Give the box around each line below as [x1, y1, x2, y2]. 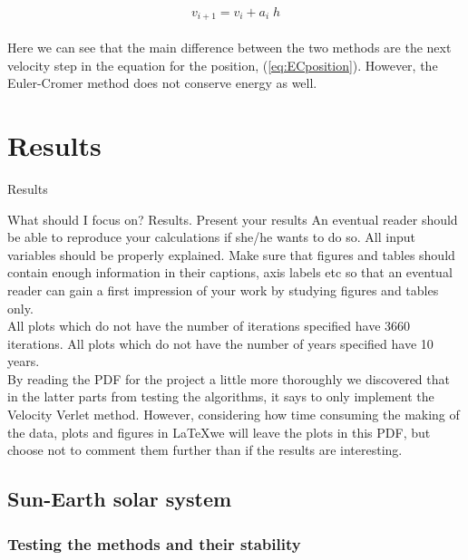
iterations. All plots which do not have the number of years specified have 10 [7, 333, 434, 352]
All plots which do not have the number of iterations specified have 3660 [7, 316, 411, 335]
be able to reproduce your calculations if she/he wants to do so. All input [7, 227, 415, 246]
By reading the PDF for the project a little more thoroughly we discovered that [7, 369, 450, 388]
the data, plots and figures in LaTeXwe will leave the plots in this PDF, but [7, 422, 431, 441]
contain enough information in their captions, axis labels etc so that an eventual [7, 263, 453, 282]
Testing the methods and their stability [7, 532, 301, 555]
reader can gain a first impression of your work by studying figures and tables [7, 280, 439, 299]
